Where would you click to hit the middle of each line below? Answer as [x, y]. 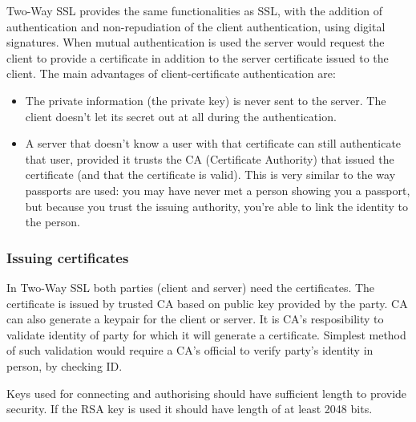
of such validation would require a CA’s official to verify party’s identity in [190, 350]
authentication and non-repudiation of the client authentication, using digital [196, 26]
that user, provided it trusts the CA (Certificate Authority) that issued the [210, 158]
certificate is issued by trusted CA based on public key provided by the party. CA [207, 303]
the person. [53, 222]
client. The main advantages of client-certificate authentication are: [171, 73]
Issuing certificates [68, 257]
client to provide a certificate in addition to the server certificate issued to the [198, 57]
